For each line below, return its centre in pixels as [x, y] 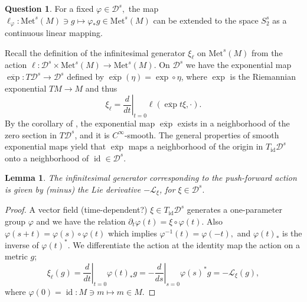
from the [267, 52]
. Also [212, 221]
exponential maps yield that [55, 146]
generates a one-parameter [234, 210]
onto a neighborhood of [47, 158]
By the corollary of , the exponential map [80, 123]
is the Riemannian [263, 77]
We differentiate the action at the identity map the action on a [186, 244]
